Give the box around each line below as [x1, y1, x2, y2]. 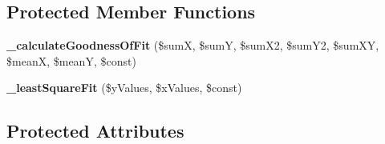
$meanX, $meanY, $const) [6, 52, 136, 69]
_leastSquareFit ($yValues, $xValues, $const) [6, 79, 242, 96]
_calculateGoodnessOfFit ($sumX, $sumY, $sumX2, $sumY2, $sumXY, [6, 37, 379, 54]
